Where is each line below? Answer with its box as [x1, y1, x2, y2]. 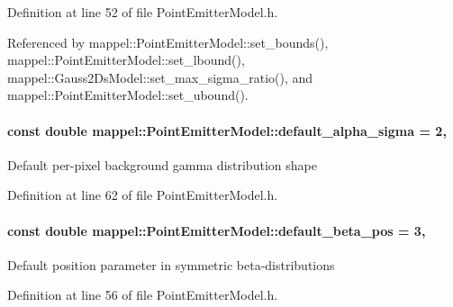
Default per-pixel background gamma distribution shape [7, 155, 317, 174]
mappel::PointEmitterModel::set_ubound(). [7, 86, 249, 104]
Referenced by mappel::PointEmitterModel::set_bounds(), [7, 32, 329, 51]
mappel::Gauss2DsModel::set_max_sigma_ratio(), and [7, 68, 313, 86]
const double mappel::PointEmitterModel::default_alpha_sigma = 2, [7, 121, 447, 140]
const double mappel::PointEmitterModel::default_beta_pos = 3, [7, 221, 426, 239]
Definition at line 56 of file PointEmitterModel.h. [7, 285, 278, 304]
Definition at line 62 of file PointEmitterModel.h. [7, 185, 278, 204]
